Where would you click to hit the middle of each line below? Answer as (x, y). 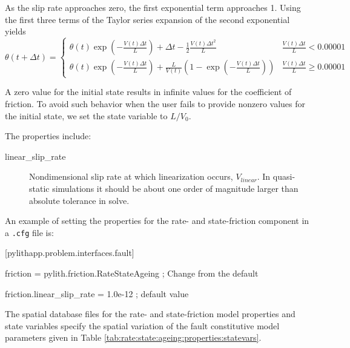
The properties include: (48, 136)
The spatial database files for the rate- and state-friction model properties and (150, 314)
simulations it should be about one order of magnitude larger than (175, 188)
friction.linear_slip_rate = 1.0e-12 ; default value (97, 293)
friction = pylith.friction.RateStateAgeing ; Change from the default (132, 273)
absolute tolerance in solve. (79, 200)
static (39, 188)
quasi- (284, 176)
